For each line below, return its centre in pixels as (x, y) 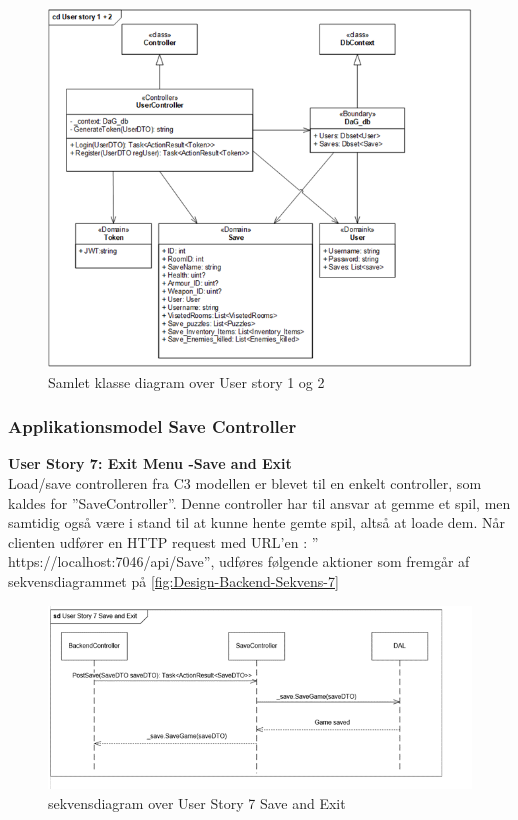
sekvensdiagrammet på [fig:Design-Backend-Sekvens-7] (173, 580)
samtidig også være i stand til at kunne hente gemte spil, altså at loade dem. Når (257, 522)
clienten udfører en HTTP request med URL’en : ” (163, 541)
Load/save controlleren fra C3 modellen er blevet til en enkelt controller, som (245, 482)
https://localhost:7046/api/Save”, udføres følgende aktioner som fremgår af (239, 561)
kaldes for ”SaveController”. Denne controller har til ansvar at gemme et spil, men (259, 502)
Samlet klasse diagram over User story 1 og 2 (186, 381)
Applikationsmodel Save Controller (152, 426)
